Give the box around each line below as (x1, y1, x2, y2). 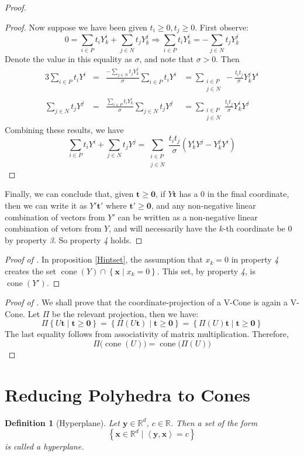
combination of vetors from (5, 222, 102, 234)
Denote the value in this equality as (5, 53, 132, 65)
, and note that (139, 53, 194, 65)
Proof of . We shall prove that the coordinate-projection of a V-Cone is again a (5, 296, 288, 308)
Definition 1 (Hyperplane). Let (5, 416, 120, 428)
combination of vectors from (5, 210, 105, 223)
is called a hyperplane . (5, 440, 84, 452)
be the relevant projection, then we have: (52, 307, 199, 319)
